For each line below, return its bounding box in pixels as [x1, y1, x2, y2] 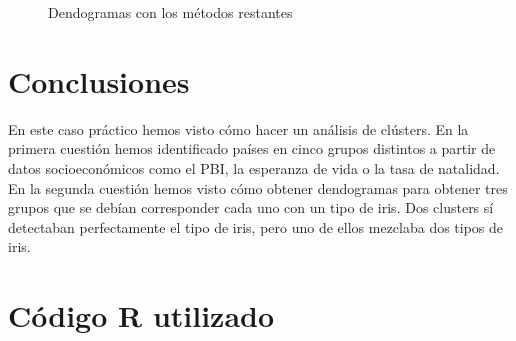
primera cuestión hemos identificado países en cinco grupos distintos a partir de [8, 138, 496, 159]
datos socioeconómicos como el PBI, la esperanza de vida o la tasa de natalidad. [8, 157, 500, 178]
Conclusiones [8, 60, 190, 101]
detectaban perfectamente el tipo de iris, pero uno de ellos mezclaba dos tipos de [8, 216, 504, 237]
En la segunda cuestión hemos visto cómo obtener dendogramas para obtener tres [8, 177, 508, 198]
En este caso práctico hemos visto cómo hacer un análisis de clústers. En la [8, 118, 469, 139]
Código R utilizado [8, 295, 275, 336]
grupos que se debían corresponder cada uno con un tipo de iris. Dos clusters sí [8, 197, 494, 218]
